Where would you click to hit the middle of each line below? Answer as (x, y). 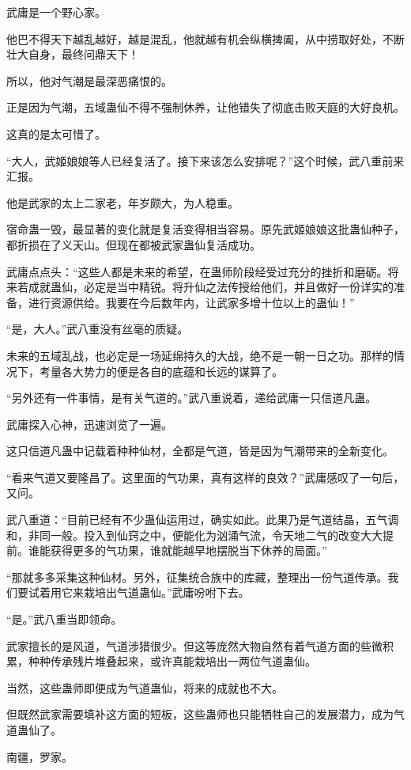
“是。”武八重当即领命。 (64, 619)
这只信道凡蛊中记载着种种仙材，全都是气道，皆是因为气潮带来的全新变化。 (200, 451)
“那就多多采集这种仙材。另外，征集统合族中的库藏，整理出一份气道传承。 (197, 577)
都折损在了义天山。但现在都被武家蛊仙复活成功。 (134, 244)
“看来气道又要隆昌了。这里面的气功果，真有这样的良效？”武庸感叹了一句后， (205, 477)
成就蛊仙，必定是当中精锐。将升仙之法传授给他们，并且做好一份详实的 (211, 287)
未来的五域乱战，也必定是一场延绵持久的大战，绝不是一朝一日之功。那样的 (200, 355)
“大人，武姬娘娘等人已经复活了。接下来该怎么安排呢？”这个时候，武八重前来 (205, 160)
